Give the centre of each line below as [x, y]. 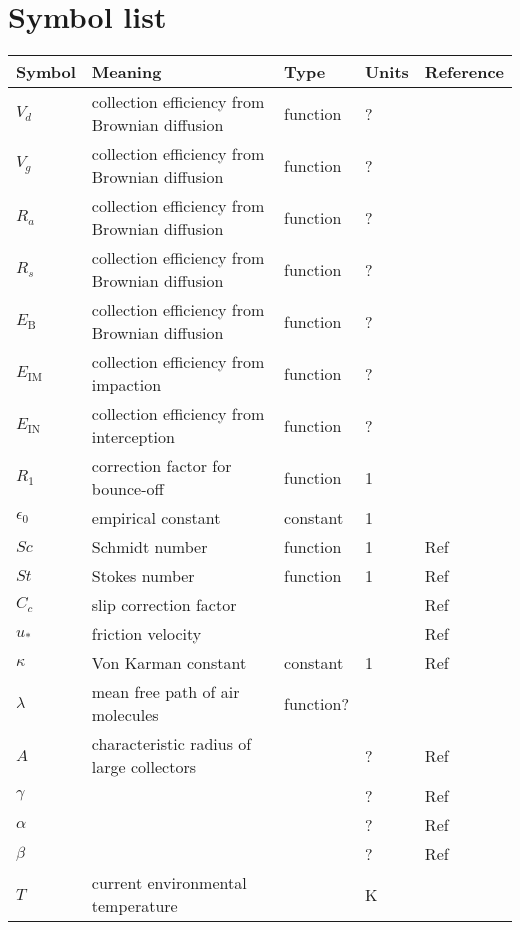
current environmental [169, 883]
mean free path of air [165, 692]
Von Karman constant [169, 663]
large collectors [143, 767]
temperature [134, 906]
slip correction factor [164, 605]
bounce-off [127, 489]
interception [133, 437]
